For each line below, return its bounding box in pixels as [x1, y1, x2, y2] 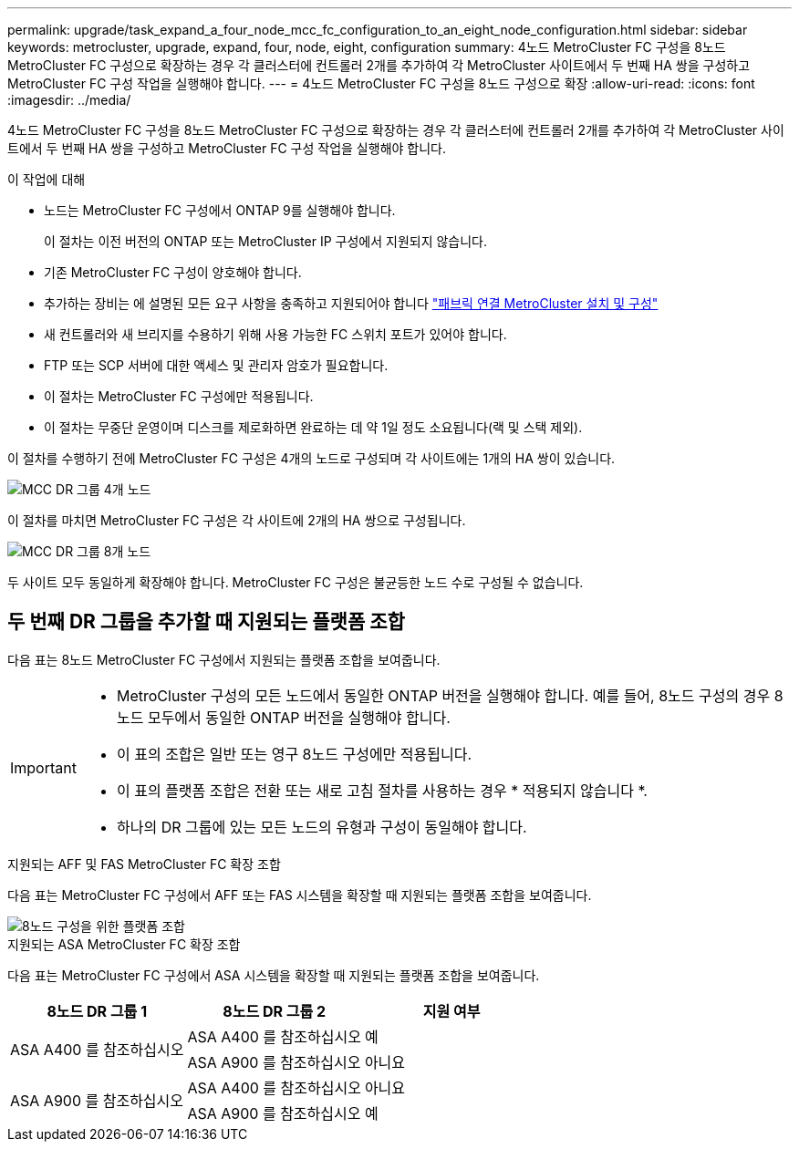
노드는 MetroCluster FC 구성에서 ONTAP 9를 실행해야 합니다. [44, 202, 396, 218]
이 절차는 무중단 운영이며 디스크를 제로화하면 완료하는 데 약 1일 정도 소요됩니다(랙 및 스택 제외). [44, 419, 583, 435]
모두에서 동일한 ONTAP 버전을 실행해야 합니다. [147, 708, 451, 727]
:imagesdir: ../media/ [7, 92, 131, 108]
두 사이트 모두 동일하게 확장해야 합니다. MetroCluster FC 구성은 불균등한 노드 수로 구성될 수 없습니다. [7, 574, 584, 590]
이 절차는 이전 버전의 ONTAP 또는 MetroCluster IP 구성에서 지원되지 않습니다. [44, 233, 488, 249]
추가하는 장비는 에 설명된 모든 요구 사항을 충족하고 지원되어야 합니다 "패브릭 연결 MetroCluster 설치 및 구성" [44, 295, 659, 311]
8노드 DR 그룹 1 [47, 1001, 148, 1020]
